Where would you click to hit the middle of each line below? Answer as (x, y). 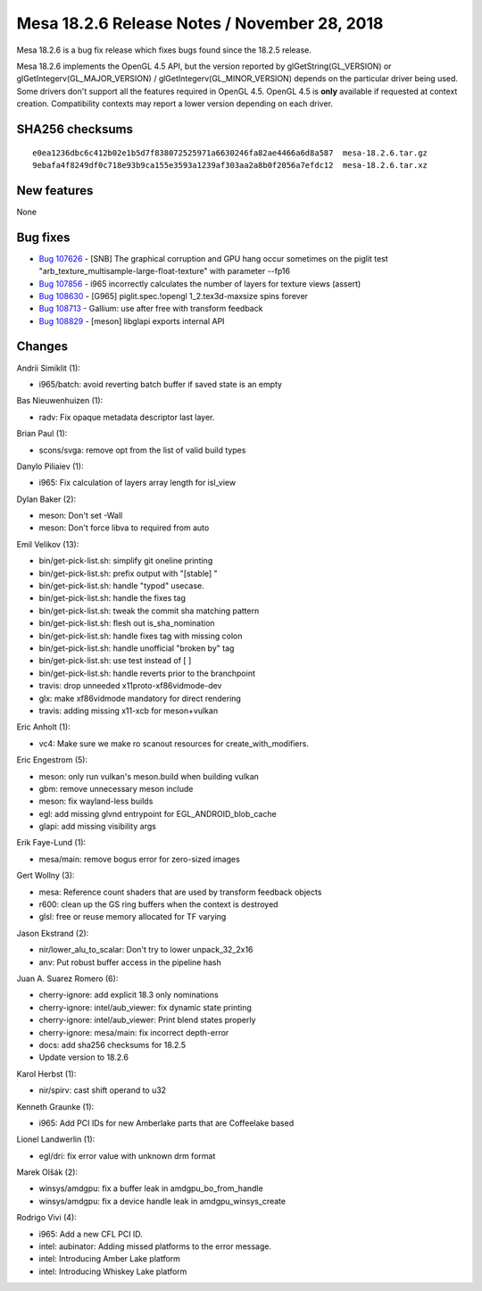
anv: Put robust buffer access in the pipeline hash (130, 962)
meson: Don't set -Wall (81, 516)
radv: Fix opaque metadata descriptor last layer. (127, 417)
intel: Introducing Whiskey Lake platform (113, 1271)
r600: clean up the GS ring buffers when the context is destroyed (158, 904)
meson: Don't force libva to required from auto (124, 528)
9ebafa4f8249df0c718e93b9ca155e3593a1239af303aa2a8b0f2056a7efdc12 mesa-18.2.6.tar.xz (230, 165)
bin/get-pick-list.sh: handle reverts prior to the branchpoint (147, 673)
